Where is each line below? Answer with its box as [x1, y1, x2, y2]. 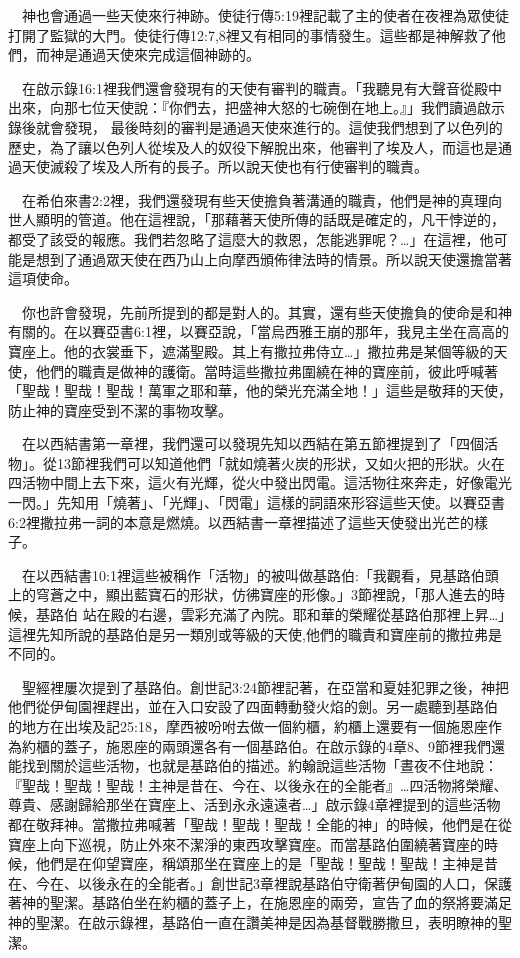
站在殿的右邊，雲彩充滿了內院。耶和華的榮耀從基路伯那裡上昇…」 [82, 604, 506, 625]
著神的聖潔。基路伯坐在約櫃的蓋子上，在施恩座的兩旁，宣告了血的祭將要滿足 [8, 892, 512, 913]
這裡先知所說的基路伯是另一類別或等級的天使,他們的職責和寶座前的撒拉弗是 [8, 623, 502, 644]
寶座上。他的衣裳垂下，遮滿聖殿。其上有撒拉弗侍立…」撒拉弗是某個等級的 [8, 340, 494, 361]
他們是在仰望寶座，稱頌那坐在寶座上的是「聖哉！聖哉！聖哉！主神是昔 [35, 853, 498, 874]
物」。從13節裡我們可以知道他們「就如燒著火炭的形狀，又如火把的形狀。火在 [8, 452, 505, 473]
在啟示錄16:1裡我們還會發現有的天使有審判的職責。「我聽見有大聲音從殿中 [21, 77, 502, 98]
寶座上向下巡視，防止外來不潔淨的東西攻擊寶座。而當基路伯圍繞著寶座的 [8, 833, 484, 854]
